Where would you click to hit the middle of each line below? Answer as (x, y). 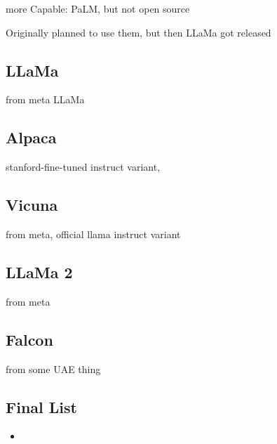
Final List (41, 406)
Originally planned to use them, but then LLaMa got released (138, 32)
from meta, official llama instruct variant (93, 234)
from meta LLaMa (45, 99)
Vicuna (32, 205)
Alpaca (31, 137)
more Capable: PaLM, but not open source (98, 8)
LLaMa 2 (39, 272)
